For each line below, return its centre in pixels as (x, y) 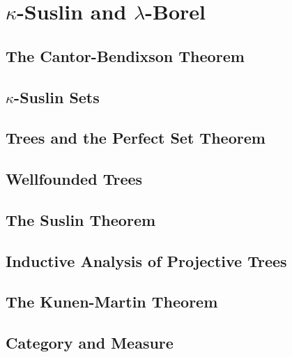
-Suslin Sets (57, 97)
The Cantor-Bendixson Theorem (125, 55)
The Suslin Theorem (81, 219)
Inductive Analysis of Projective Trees (146, 260)
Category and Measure (90, 343)
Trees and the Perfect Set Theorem (136, 138)
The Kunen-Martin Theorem (112, 302)
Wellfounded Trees (74, 179)
